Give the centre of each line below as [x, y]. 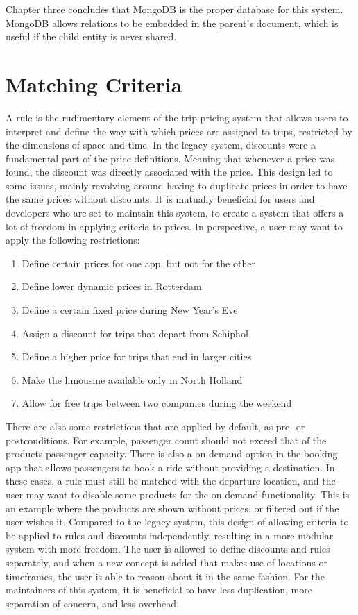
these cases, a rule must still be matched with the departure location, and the [171, 481]
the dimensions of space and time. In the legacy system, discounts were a [161, 145]
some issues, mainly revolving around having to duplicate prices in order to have [177, 185]
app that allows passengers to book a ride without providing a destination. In [170, 467]
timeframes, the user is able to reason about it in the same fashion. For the [165, 576]
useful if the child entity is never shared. [91, 36]
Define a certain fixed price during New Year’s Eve [130, 310]
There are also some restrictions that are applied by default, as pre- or [155, 426]
